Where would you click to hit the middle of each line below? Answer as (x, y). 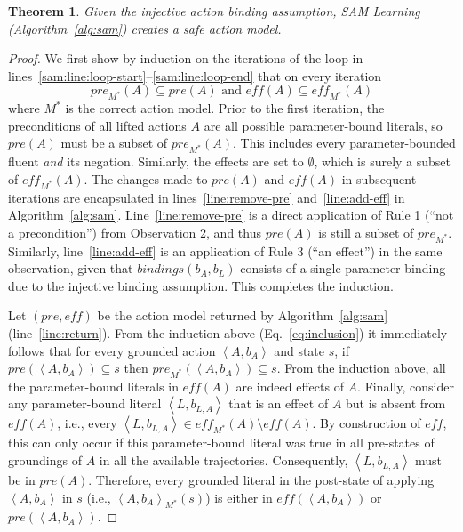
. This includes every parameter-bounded (344, 143)
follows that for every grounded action (112, 350)
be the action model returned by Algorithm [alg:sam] (243, 315)
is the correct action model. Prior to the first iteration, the (225, 108)
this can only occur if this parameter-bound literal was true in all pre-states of (221, 443)
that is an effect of (279, 403)
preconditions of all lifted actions (97, 125)
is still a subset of (366, 232)
